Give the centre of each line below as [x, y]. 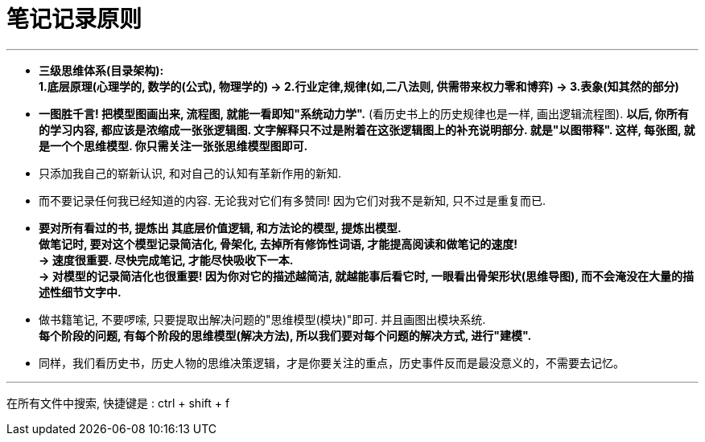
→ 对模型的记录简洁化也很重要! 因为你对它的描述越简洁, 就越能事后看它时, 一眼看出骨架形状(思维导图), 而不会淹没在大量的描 [366, 276]
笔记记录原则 [74, 19]
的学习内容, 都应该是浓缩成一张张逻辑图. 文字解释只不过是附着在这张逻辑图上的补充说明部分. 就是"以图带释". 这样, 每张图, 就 [367, 129]
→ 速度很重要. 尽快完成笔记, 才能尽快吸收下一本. [166, 260]
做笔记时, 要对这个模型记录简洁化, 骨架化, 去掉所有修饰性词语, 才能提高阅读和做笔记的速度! [278, 244]
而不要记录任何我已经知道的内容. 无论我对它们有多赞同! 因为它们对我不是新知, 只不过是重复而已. [292, 200]
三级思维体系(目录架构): [101, 70]
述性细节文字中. [80, 292]
